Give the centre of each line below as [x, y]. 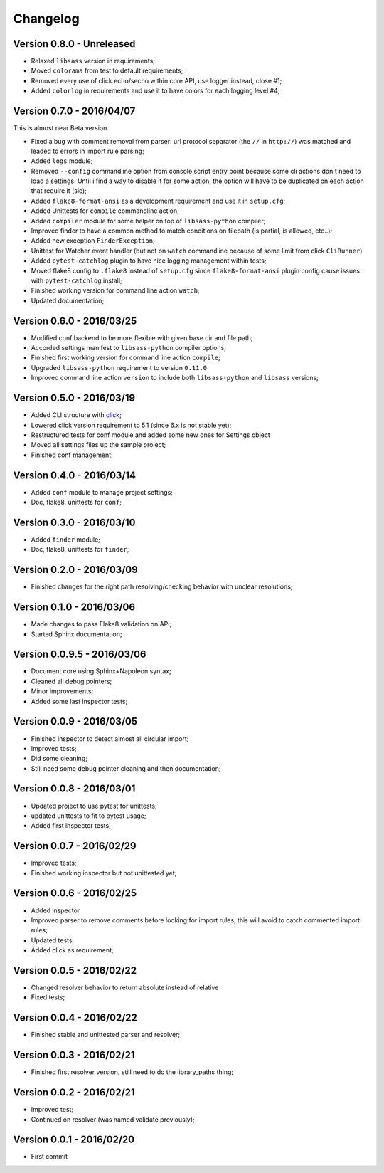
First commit [49, 1157]
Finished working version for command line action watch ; [115, 290]
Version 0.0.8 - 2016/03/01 [74, 789]
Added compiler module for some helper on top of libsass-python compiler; [148, 221]
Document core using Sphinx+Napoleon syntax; [101, 671]
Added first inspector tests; [71, 826]
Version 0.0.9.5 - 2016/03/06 [80, 654]
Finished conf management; [72, 455]
